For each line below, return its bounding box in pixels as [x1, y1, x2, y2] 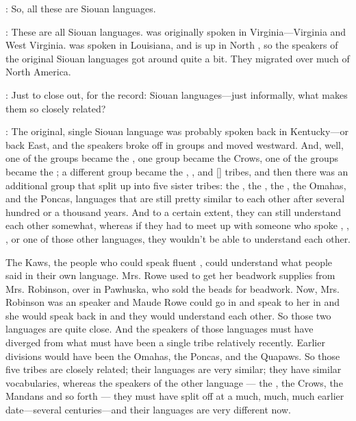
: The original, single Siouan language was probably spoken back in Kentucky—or [5, 124, 348, 139]
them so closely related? [5, 101, 106, 115]
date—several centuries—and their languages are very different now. [5, 402, 291, 417]
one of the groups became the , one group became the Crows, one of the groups [5, 151, 339, 165]
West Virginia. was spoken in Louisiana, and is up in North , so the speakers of [5, 38, 338, 52]
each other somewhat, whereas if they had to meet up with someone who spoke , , [5, 218, 349, 232]
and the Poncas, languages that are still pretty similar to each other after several [5, 191, 345, 206]
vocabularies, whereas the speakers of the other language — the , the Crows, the [5, 375, 343, 389]
